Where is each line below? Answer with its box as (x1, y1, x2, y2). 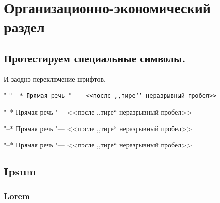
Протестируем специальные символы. (4, 50, 186, 65)
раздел (4, 17, 45, 37)
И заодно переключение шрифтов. (4, 73, 106, 84)
